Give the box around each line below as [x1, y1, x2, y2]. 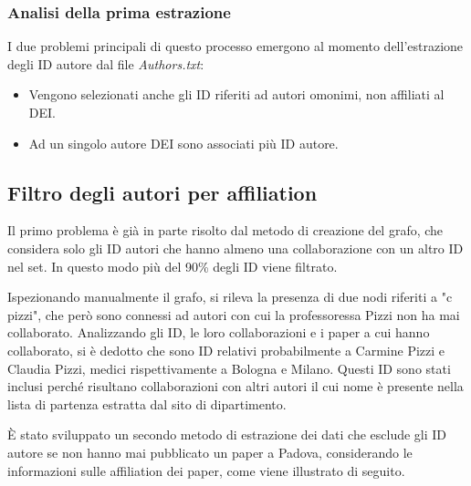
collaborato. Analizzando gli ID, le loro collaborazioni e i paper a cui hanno [7, 323, 430, 342]
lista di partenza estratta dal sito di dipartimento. [7, 394, 287, 413]
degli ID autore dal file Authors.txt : [7, 54, 204, 73]
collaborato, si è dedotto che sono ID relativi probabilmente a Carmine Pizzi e [7, 340, 445, 359]
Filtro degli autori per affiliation [7, 178, 318, 206]
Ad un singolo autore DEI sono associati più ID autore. [28, 133, 339, 152]
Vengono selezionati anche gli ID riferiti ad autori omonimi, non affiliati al [28, 85, 445, 104]
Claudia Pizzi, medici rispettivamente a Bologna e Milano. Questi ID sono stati [7, 358, 451, 377]
